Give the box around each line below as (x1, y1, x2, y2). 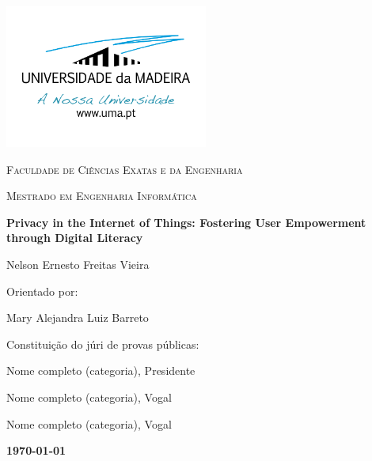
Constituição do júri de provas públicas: (6, 335, 199, 352)
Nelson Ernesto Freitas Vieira (6, 256, 150, 273)
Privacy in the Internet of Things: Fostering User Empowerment (6, 213, 366, 230)
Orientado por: (6, 282, 78, 299)
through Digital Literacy (6, 229, 143, 246)
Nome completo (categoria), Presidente (6, 362, 195, 379)
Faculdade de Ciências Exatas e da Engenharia (6, 161, 243, 177)
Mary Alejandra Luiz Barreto (6, 309, 149, 326)
